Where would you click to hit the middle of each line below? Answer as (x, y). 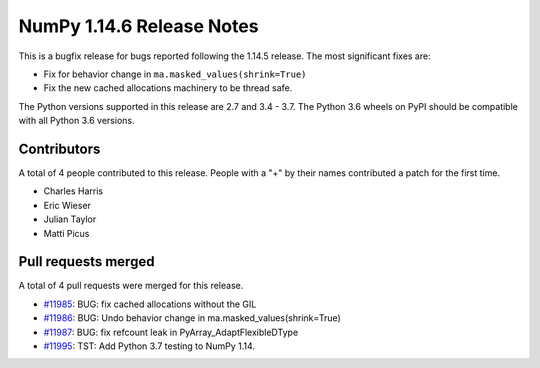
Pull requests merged (86, 261)
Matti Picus (66, 233)
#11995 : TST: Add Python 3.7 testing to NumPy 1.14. (149, 346)
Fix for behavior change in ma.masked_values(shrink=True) (175, 74)
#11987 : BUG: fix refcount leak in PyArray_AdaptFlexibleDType (171, 332)
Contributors (59, 148)
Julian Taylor (70, 219)
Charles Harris (73, 191)
